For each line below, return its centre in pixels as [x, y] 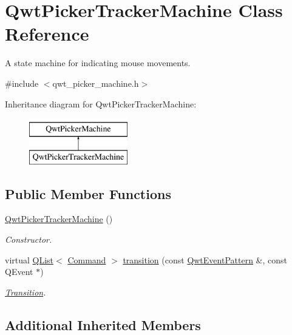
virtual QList [29, 259]
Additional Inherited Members [103, 324]
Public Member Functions [88, 193]
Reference [47, 34]
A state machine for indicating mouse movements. [98, 63]
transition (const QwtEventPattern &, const [205, 259]
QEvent [19, 272]
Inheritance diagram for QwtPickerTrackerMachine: [101, 103]
